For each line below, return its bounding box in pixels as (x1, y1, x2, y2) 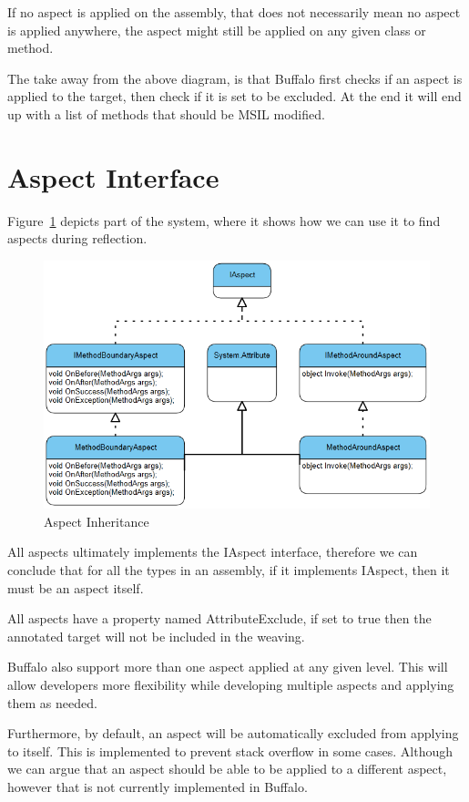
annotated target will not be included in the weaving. (7, 626, 305, 645)
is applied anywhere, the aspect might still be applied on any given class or (7, 20, 426, 39)
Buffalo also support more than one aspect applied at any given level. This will (7, 657, 448, 676)
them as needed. (7, 693, 97, 712)
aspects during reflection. (7, 229, 148, 248)
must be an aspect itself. (7, 578, 144, 597)
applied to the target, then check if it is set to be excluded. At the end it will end (7, 87, 462, 106)
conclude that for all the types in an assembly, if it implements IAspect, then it (7, 560, 450, 579)
